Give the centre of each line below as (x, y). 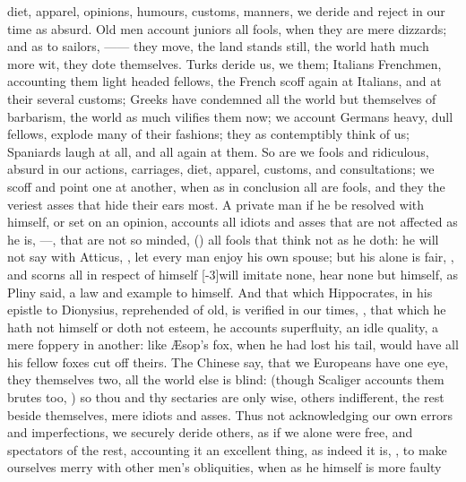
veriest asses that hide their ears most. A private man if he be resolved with (216, 204)
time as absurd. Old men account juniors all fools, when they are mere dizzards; (227, 28)
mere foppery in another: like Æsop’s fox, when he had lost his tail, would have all (233, 344)
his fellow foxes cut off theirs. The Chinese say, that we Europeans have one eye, (228, 361)
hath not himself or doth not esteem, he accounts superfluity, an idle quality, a (223, 327)
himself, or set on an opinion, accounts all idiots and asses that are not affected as (233, 222)
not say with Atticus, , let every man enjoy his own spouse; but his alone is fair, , (231, 257)
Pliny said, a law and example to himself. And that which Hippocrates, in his (220, 292)
